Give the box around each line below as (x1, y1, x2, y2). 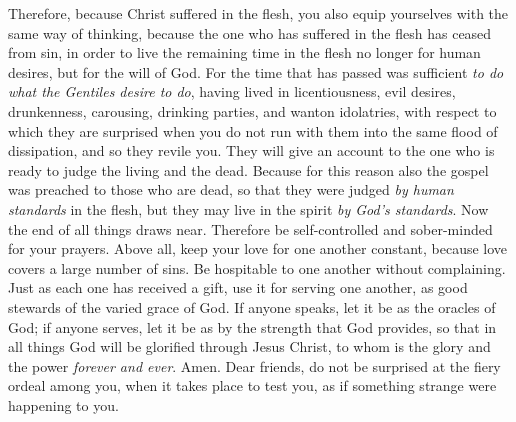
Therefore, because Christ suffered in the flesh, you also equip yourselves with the (8, 3, 509, 23)
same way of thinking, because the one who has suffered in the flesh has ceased (8, 22, 492, 43)
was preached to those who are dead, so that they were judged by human (8, 179, 454, 200)
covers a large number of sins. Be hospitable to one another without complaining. (8, 257, 506, 278)
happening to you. (8, 394, 119, 415)
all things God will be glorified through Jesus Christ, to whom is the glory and (8, 336, 491, 357)
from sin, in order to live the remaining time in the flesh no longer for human (8, 42, 481, 63)
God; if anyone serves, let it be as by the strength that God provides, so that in (8, 316, 497, 337)
